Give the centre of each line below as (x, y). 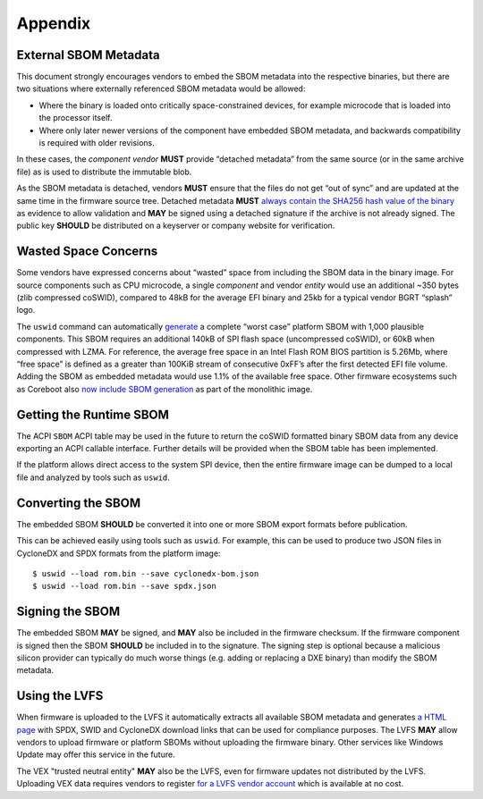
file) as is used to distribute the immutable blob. (104, 172)
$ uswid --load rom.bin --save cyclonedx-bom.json (146, 573)
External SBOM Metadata (88, 55)
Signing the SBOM (68, 612)
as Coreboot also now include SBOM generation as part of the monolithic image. (165, 389)
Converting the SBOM (79, 503)
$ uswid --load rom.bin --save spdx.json (124, 586)
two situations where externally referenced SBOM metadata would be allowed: (161, 88)
